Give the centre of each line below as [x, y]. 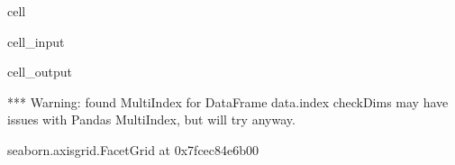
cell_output [40, 72]
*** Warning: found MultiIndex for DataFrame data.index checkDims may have [228, 101]
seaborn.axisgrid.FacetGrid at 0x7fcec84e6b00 [133, 149]
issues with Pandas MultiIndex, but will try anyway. [151, 119]
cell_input [36, 41]
